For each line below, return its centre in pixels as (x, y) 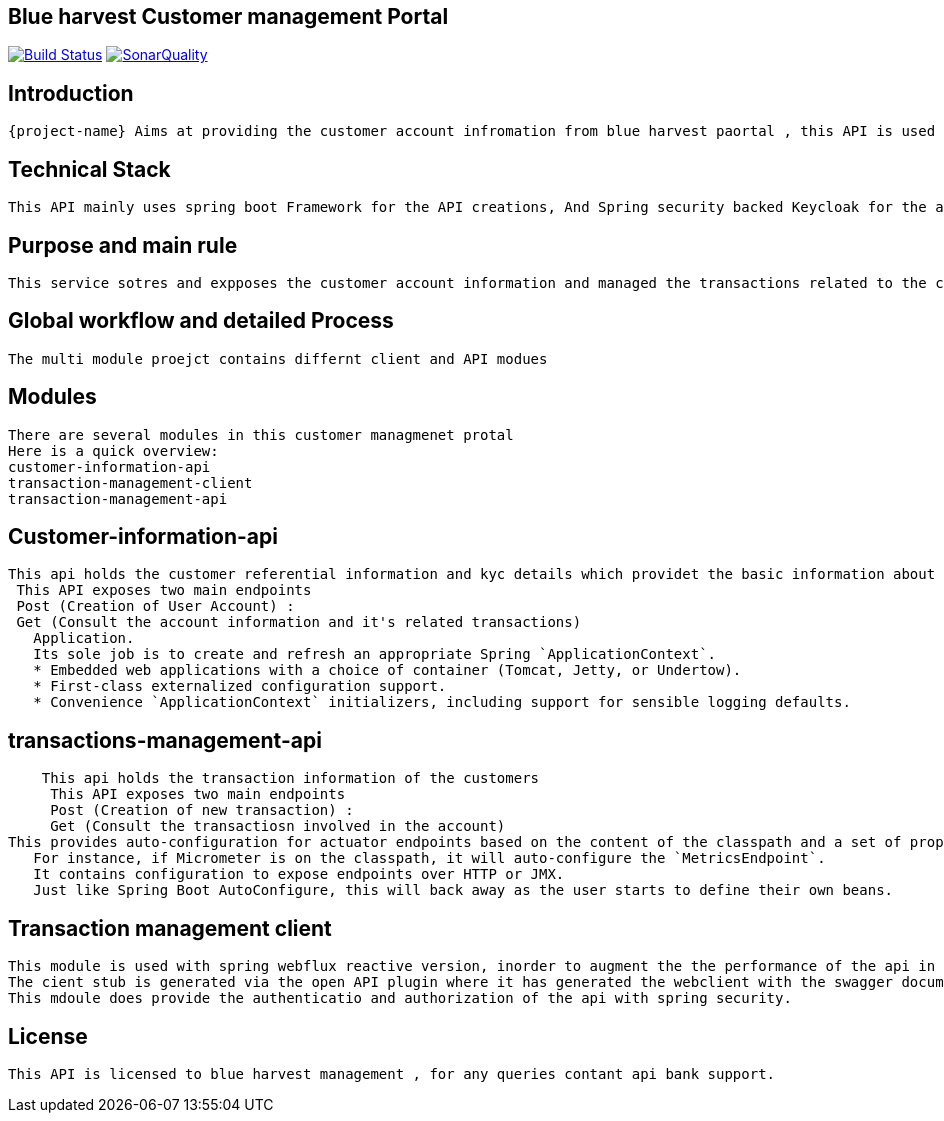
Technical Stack (89, 169)
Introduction (71, 93)
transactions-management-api (165, 740)
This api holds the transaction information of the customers (290, 778)
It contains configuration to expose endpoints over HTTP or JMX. (299, 874)
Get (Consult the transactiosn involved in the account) (278, 826)
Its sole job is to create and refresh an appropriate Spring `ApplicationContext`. (375, 654)
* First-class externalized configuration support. (240, 686)
